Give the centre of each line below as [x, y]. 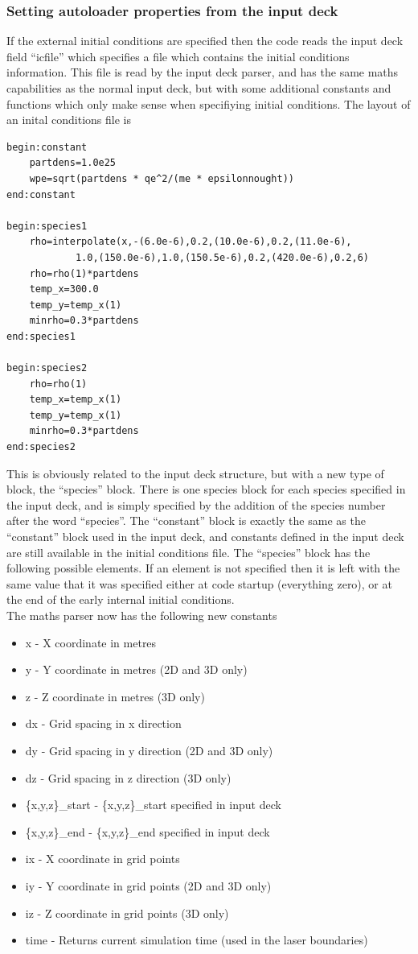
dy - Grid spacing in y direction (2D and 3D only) [149, 750]
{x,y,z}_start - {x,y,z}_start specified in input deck [153, 805]
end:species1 [41, 336]
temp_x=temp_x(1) [76, 400]
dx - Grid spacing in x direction [103, 723]
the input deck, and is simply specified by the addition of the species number [196, 504]
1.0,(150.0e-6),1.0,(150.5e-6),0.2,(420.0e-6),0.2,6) [222, 257]
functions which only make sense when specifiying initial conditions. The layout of [209, 103]
